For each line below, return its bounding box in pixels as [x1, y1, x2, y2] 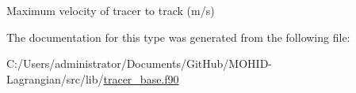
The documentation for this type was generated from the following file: [6, 28, 350, 45]
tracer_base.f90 [103, 70, 179, 87]
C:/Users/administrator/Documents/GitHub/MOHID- [6, 55, 272, 72]
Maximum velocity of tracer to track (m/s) [6, 2, 215, 18]
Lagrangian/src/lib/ [6, 70, 104, 87]
